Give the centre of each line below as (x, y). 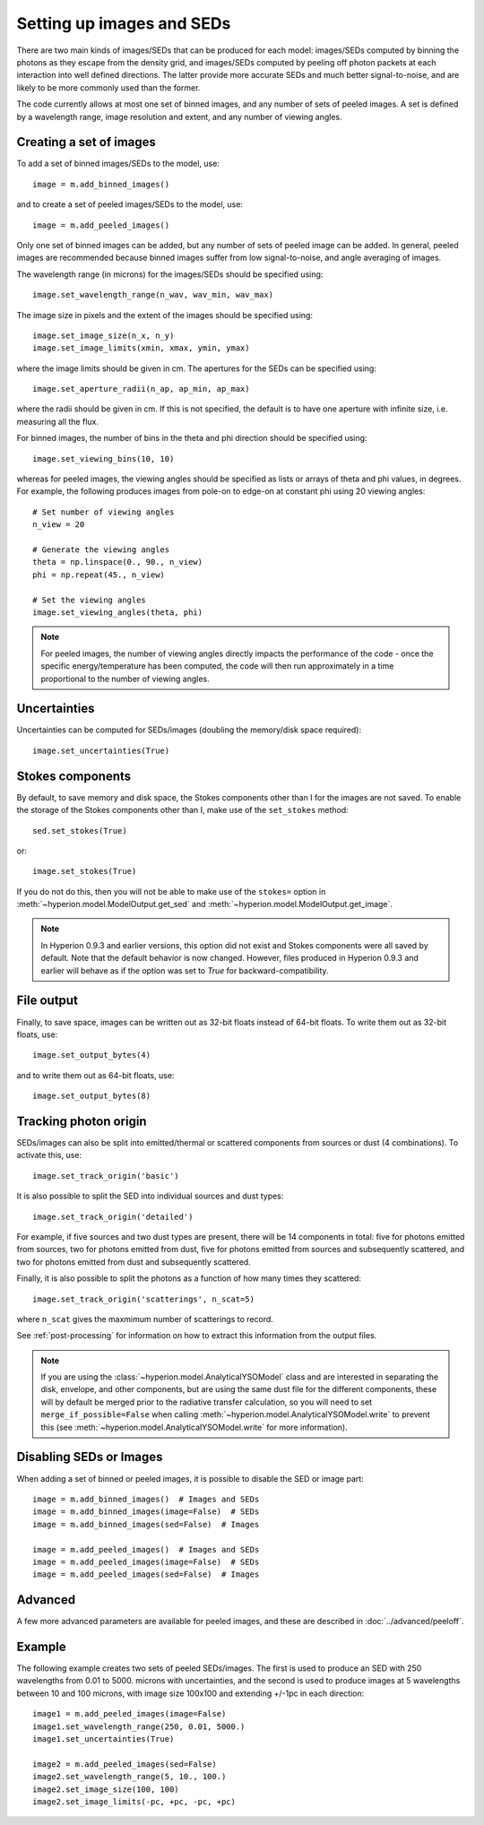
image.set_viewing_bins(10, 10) (104, 458)
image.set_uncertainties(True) (101, 750)
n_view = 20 (59, 525)
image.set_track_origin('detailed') (113, 1216)
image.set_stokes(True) (85, 871)
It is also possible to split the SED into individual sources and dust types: (150, 1196)
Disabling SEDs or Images (90, 1457)
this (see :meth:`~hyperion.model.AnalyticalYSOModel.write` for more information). (194, 1427)
